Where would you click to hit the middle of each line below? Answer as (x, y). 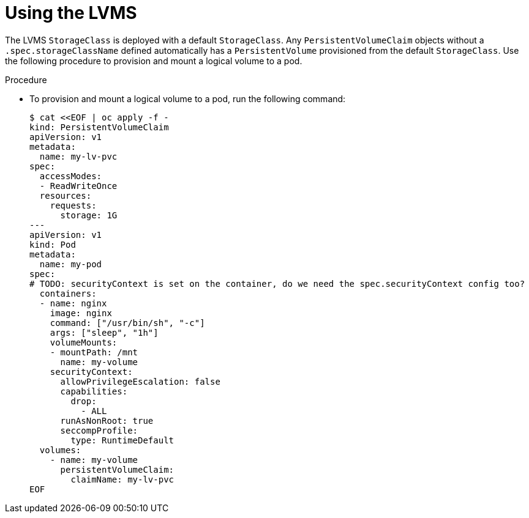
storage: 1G (89, 215)
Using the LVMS (71, 13)
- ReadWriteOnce (78, 186)
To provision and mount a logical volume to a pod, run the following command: (188, 98)
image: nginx (81, 313)
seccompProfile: (99, 430)
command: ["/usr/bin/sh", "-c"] (127, 323)
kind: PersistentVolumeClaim (99, 127)
